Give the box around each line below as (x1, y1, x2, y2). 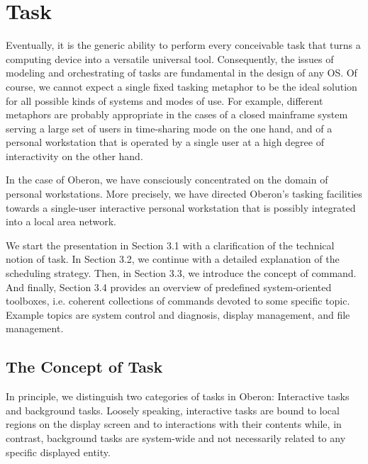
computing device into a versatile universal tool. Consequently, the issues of (6, 51, 334, 66)
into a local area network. (6, 214, 117, 229)
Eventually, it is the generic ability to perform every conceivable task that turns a (6, 38, 361, 52)
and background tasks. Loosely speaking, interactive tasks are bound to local (6, 402, 340, 417)
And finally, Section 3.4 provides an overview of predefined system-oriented (6, 279, 332, 294)
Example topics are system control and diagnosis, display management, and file (6, 307, 350, 322)
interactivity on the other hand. (6, 148, 143, 163)
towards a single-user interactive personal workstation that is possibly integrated (6, 200, 356, 215)
